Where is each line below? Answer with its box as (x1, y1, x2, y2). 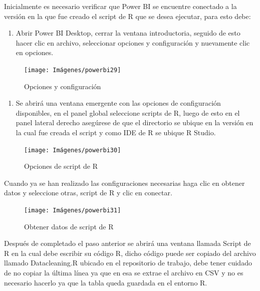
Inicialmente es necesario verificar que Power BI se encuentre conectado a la (4, 1, 237, 11)
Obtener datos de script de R (24, 221, 114, 231)
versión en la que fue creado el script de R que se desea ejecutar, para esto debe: (4, 11, 251, 21)
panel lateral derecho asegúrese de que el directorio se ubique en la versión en (16, 117, 253, 128)
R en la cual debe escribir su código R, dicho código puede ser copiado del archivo (4, 247, 256, 258)
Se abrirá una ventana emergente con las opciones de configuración (16, 98, 221, 108)
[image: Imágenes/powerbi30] (24, 146, 121, 154)
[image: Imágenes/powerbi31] (24, 207, 121, 214)
